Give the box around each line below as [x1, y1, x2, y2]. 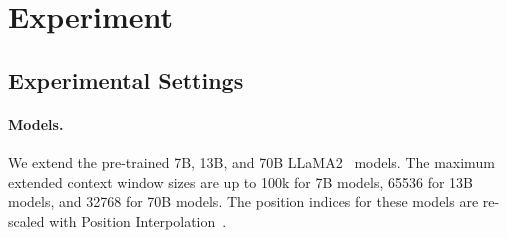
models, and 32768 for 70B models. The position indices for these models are [8, 191, 479, 212]
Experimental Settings [8, 64, 244, 95]
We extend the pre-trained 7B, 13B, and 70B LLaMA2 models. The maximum [8, 151, 495, 172]
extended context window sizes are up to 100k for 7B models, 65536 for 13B [8, 171, 474, 192]
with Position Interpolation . [49, 210, 227, 231]
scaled [8, 210, 45, 231]
